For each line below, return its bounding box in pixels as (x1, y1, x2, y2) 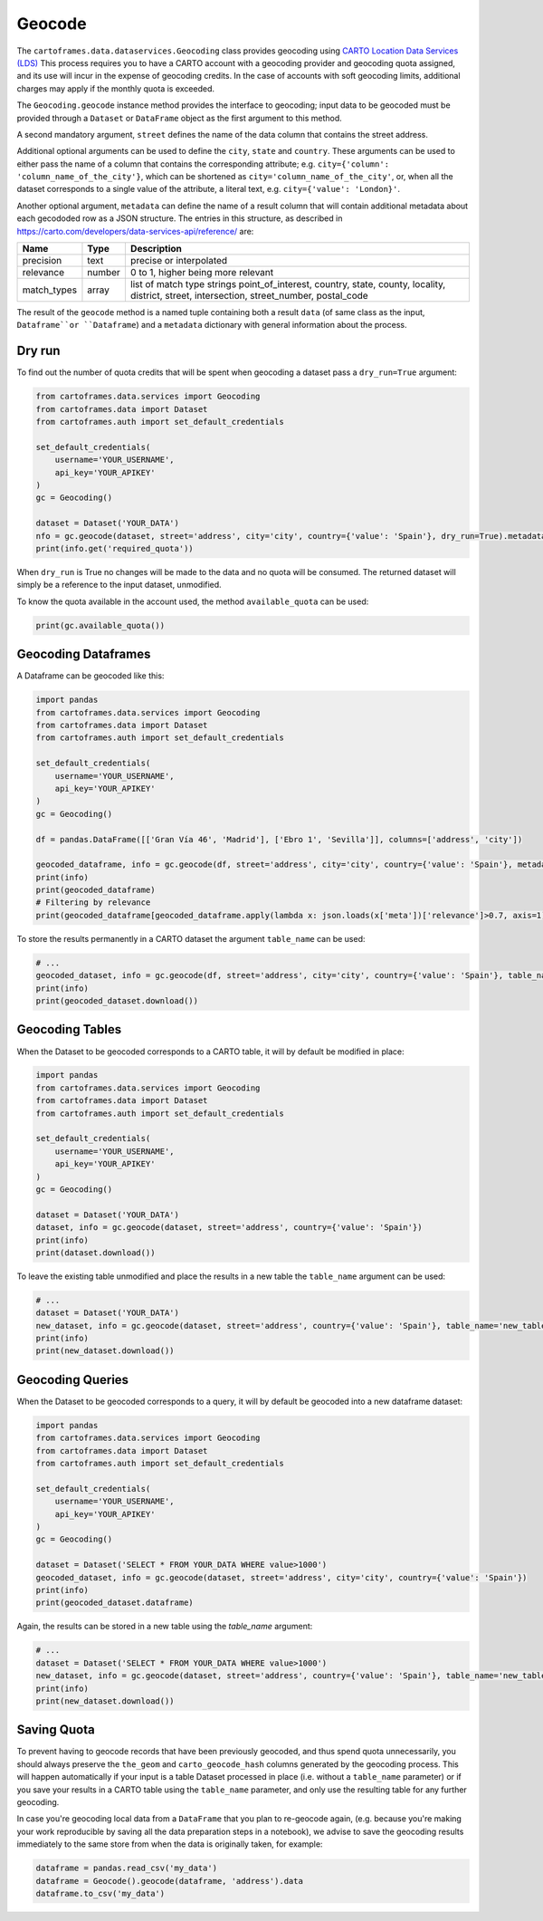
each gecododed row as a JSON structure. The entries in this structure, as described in (16, 213, 343, 224)
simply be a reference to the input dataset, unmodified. (16, 580, 222, 591)
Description (129, 243, 183, 255)
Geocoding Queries (16, 1372, 129, 1388)
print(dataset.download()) (35, 1247, 156, 1258)
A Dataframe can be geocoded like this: (16, 670, 165, 681)
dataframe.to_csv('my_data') (35, 1888, 166, 1898)
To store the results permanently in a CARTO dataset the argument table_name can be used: (16, 933, 366, 944)
